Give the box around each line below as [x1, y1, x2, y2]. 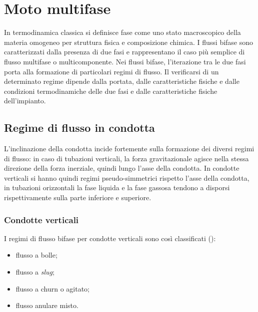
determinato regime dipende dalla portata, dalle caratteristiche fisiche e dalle [4, 76, 239, 86]
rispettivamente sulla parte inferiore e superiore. [4, 192, 151, 203]
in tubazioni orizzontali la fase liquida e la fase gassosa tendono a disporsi [4, 182, 230, 193]
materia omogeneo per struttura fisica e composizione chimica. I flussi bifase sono [4, 36, 253, 47]
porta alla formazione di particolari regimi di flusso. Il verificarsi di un [4, 66, 219, 76]
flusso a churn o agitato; [15, 283, 89, 294]
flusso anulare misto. [15, 300, 78, 311]
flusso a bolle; [15, 250, 57, 260]
